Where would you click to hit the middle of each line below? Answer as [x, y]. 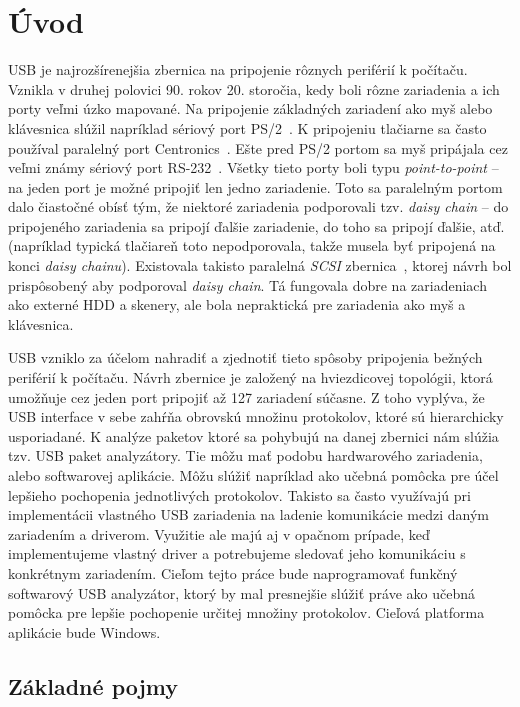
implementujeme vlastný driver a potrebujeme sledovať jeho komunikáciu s [237, 553]
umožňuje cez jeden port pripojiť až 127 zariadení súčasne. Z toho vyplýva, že [246, 396]
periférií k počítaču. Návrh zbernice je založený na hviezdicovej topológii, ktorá [250, 377]
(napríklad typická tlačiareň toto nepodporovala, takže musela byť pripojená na [252, 245]
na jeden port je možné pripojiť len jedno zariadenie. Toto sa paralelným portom [255, 186]
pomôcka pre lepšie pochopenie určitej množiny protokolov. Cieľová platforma [246, 612]
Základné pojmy [93, 685]
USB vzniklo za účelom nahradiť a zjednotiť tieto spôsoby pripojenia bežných [245, 357]
